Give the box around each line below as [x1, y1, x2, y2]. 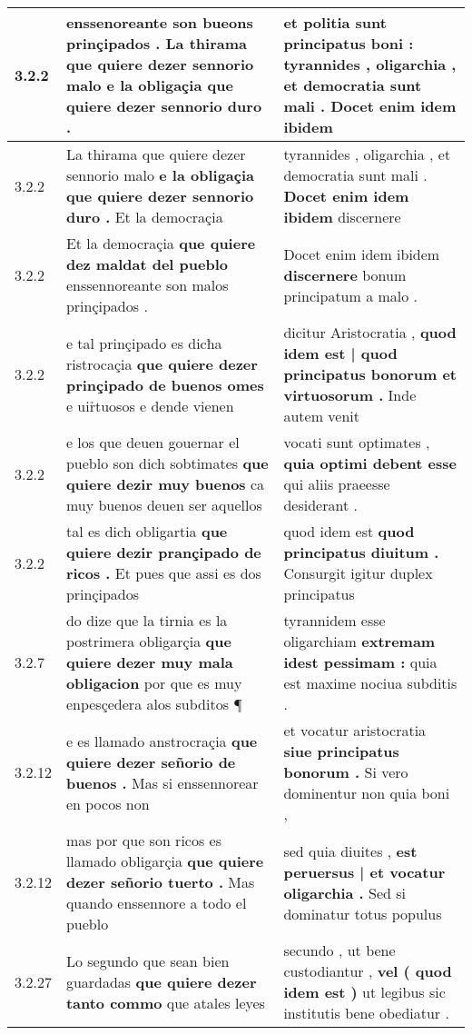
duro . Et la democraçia [65, 206, 223, 227]
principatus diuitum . [283, 542, 439, 562]
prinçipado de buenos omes [65, 373, 264, 395]
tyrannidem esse [283, 610, 386, 631]
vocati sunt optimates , [283, 432, 430, 453]
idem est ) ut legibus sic [283, 981, 446, 1002]
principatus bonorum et [283, 363, 457, 384]
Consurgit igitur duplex [283, 562, 433, 583]
